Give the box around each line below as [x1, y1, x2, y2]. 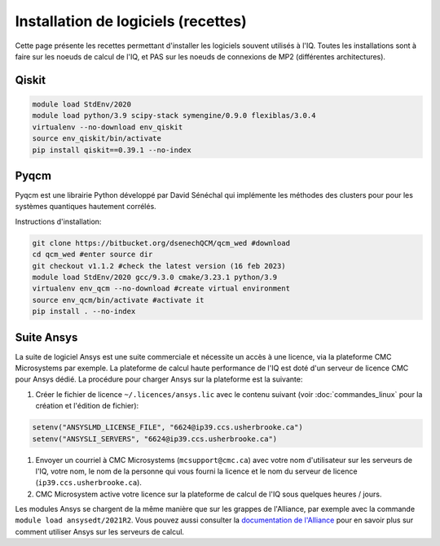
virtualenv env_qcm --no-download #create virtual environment [32, 284, 291, 293]
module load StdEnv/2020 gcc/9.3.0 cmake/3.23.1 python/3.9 [32, 273, 278, 282]
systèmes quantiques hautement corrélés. [15, 202, 156, 212]
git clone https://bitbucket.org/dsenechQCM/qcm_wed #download [32, 238, 291, 247]
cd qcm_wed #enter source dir [32, 250, 153, 260]
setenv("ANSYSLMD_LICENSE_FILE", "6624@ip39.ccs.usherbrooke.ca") [32, 423, 303, 432]
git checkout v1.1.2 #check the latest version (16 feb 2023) [32, 261, 286, 270]
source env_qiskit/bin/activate [32, 134, 162, 143]
